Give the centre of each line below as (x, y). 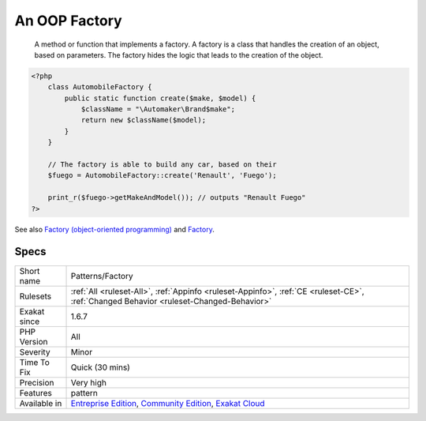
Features (36, 393)
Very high (88, 382)
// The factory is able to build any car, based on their (162, 165)
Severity (35, 351)
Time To (35, 362)
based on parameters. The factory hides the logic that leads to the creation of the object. (179, 55)
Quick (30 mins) (100, 367)
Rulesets (35, 296)
